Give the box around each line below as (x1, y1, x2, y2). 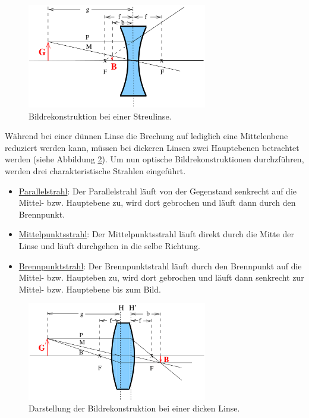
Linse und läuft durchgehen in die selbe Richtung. (18, 239, 200, 252)
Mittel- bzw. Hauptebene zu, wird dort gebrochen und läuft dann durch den (18, 196, 296, 209)
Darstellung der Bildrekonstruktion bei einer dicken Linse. (29, 402, 240, 414)
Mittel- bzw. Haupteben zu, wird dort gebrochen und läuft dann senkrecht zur (18, 271, 304, 284)
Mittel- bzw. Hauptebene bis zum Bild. (18, 282, 161, 295)
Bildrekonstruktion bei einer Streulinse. (29, 109, 172, 122)
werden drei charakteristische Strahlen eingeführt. (5, 165, 186, 177)
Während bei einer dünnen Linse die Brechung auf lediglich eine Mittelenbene (5, 130, 288, 142)
